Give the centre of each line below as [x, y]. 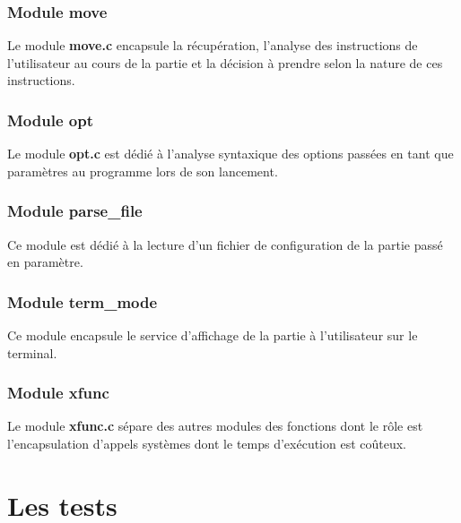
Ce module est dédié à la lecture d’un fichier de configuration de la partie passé [225, 244]
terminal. [32, 352]
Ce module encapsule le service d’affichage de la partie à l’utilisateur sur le [213, 335]
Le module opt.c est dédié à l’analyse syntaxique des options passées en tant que [230, 154]
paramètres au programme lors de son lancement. [143, 171]
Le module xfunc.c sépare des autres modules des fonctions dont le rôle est [215, 426]
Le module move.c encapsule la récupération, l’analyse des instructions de [213, 45]
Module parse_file [75, 211]
